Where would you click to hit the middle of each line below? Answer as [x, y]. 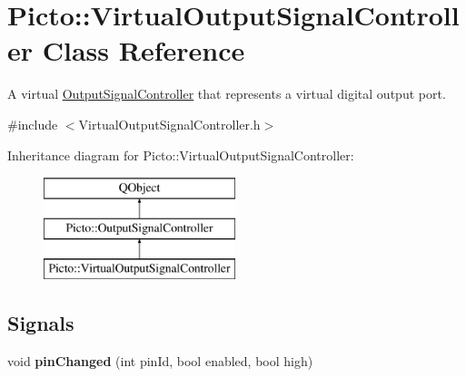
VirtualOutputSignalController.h [169, 124]
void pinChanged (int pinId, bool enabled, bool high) [160, 361]
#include [33, 124]
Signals [41, 323]
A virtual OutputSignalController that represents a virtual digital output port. [227, 94]
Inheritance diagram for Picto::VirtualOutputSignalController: [181, 155]
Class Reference [144, 50]
